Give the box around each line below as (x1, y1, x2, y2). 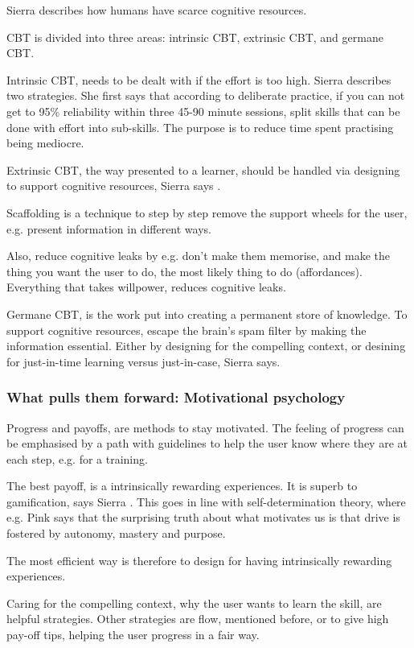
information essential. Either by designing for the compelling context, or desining (6, 337, 406, 354)
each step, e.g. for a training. (6, 450, 148, 467)
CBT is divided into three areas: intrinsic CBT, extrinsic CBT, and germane (6, 28, 383, 45)
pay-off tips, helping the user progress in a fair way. (6, 626, 260, 643)
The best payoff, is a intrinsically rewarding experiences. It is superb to (6, 477, 358, 494)
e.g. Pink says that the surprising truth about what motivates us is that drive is (6, 509, 400, 526)
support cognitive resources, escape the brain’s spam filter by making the (6, 321, 367, 338)
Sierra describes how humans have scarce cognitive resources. (6, 2, 307, 18)
